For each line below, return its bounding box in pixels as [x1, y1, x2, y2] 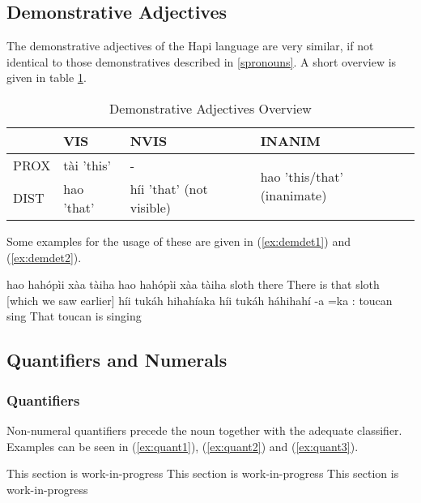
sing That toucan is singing [6, 307, 142, 325]
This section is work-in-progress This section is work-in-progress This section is [6, 465, 399, 482]
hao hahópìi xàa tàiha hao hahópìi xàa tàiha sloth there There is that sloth [6, 276, 380, 293]
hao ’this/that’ [260, 167, 343, 187]
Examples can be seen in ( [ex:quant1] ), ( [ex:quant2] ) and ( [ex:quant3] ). [6, 437, 359, 454]
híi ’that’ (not [130, 178, 208, 198]
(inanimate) [260, 186, 327, 205]
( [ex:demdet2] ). [6, 248, 82, 265]
